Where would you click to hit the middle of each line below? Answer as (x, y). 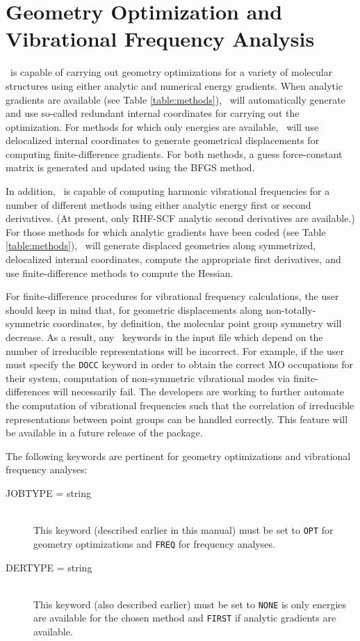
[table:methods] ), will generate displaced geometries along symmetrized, (161, 245)
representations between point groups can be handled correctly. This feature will (177, 419)
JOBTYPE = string (49, 493)
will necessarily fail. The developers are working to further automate (199, 391)
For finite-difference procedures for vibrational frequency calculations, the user (172, 296)
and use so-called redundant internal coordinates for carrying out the (153, 113)
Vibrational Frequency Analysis (160, 39)
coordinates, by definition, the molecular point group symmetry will (197, 323)
